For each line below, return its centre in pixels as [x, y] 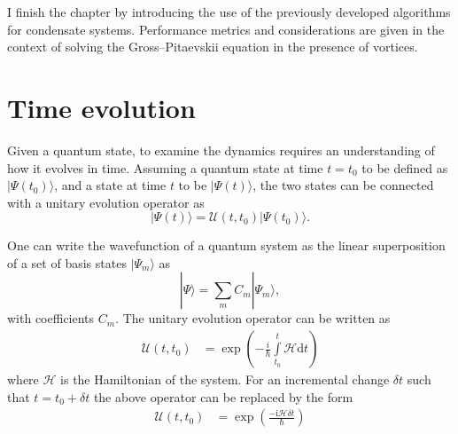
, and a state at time [110, 185]
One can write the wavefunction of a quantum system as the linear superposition [226, 245]
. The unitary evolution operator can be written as [253, 318]
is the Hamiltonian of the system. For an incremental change [225, 379]
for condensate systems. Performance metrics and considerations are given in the [226, 29]
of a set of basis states [67, 262]
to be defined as [405, 167]
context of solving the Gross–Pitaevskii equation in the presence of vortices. [213, 47]
